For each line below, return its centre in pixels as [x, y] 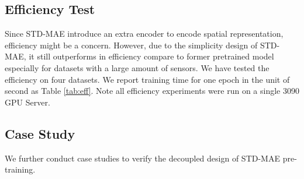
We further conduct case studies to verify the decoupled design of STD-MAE [142, 158]
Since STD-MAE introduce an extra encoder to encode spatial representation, [144, 34]
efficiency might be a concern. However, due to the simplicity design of [131, 45]
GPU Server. [27, 102]
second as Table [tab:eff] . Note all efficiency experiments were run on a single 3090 [152, 91]
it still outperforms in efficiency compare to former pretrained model [151, 56]
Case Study [40, 133]
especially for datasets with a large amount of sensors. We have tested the [137, 67]
